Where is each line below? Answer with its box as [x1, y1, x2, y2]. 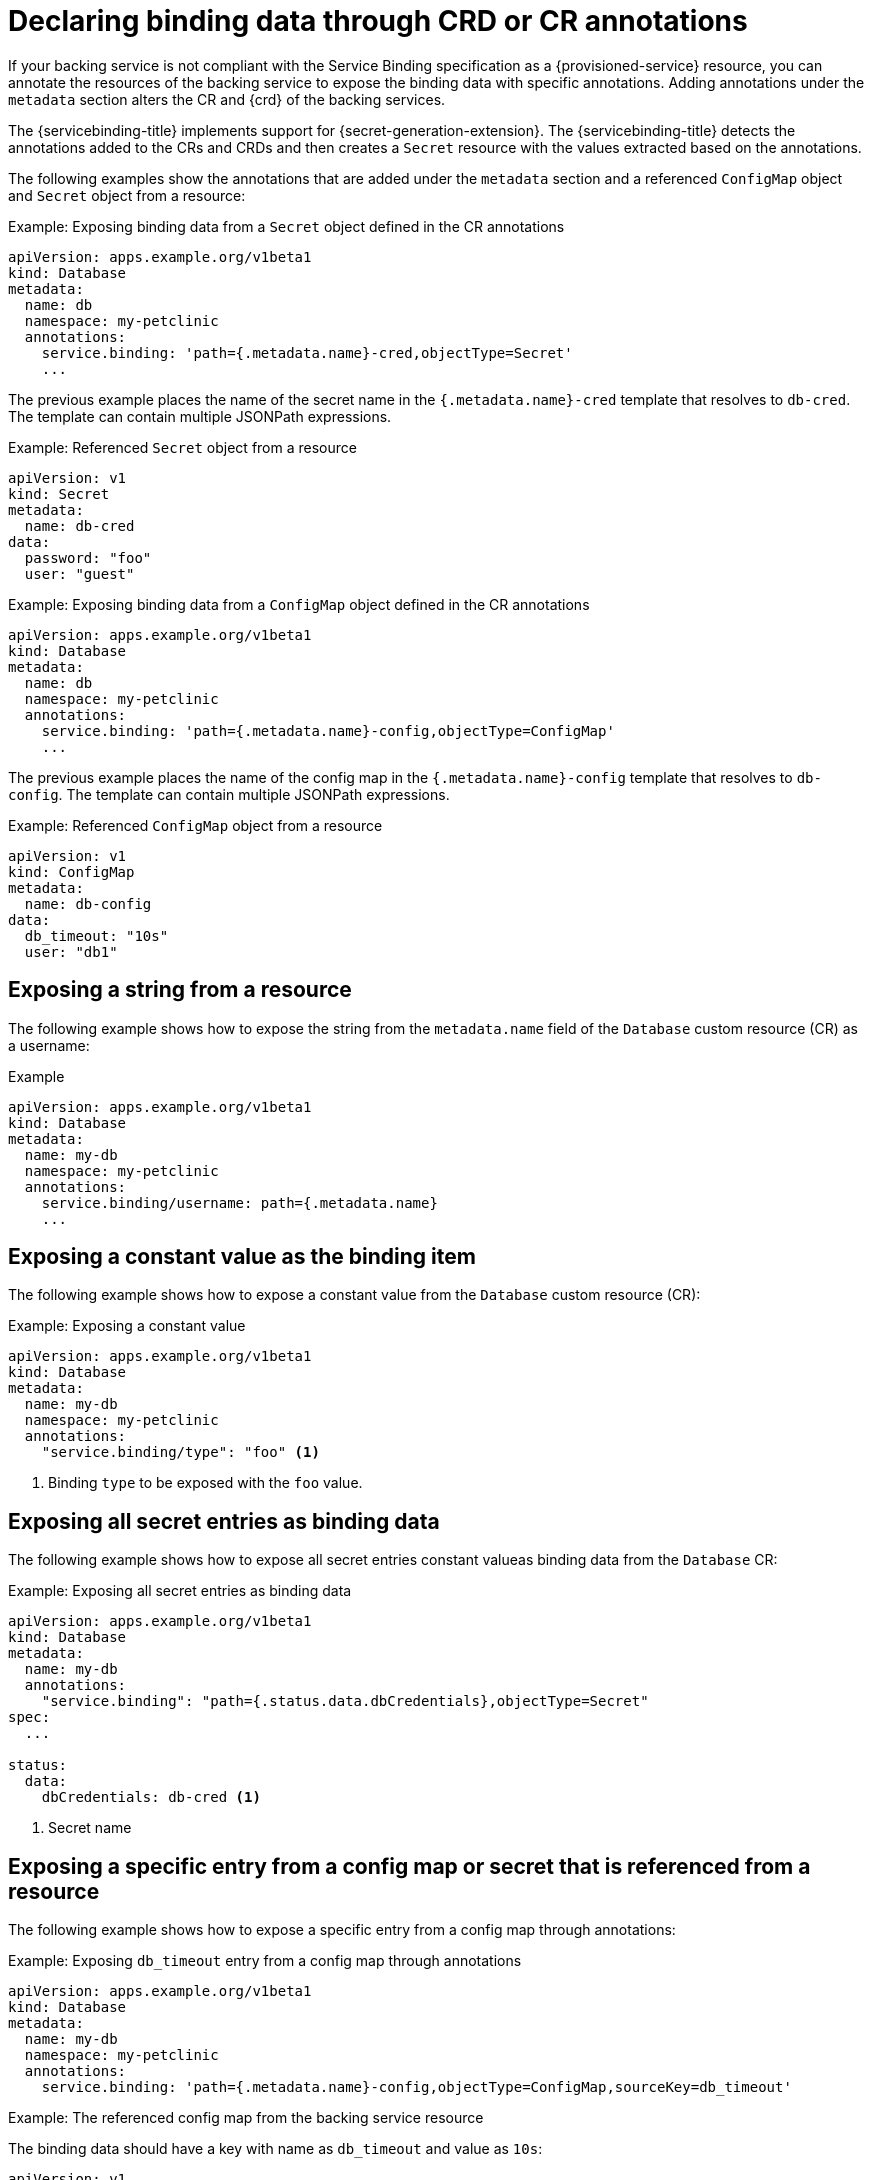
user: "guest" [24, 565, 135, 582]
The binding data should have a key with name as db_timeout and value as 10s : [8, 2140, 543, 2158]
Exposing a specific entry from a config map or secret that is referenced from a [8, 1853, 811, 1879]
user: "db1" [24, 943, 118, 960]
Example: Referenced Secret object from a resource [8, 438, 357, 456]
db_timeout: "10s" [24, 927, 169, 944]
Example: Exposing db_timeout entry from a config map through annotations [8, 1952, 522, 1970]
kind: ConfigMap [8, 863, 135, 880]
